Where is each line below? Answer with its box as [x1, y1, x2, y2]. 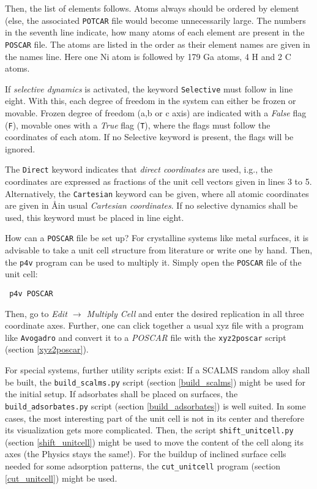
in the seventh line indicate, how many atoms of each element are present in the [5, 26, 305, 39]
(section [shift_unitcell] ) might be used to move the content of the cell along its [5, 435, 304, 448]
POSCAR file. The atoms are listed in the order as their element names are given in [5, 37, 310, 50]
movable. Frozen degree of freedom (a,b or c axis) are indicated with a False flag [5, 106, 307, 119]
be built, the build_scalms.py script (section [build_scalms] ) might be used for [5, 375, 305, 388]
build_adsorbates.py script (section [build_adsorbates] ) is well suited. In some [5, 399, 306, 412]
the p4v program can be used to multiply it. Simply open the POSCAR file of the [5, 255, 302, 268]
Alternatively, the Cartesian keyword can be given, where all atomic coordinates [5, 187, 309, 200]
